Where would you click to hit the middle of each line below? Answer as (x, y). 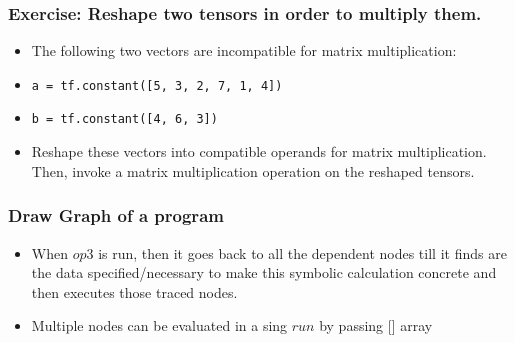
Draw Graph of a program (116, 215)
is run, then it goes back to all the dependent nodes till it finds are (302, 252)
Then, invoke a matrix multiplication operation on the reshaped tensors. (253, 170)
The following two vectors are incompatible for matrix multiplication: (244, 50)
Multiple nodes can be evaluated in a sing (159, 325)
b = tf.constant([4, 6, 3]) (124, 119)
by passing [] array (376, 325)
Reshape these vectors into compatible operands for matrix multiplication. (259, 151)
